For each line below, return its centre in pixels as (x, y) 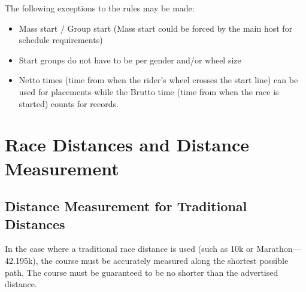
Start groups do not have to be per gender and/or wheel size (130, 60)
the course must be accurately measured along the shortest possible (165, 260)
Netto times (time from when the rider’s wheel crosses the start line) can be (158, 80)
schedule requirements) (61, 40)
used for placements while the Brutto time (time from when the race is (149, 91)
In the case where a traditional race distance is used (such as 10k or (129, 249)
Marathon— (279, 249)
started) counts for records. (69, 103)
